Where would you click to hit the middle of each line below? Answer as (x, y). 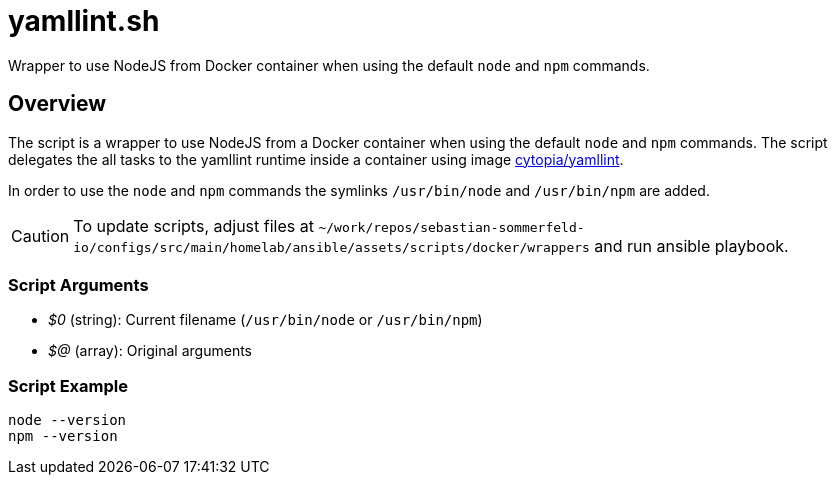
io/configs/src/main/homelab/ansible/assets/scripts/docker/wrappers (331, 247)
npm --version (63, 436)
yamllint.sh (84, 21)
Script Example (68, 385)
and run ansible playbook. (691, 245)
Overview (57, 104)
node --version (67, 420)
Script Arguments (78, 284)
